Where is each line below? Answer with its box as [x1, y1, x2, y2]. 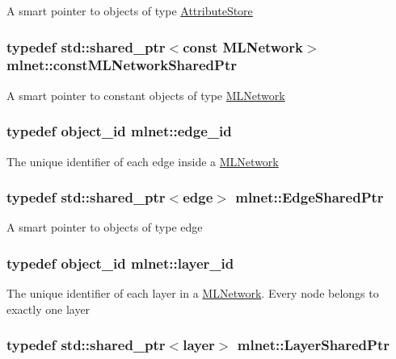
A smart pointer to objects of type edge [6, 219, 203, 236]
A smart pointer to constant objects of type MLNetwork [6, 86, 285, 103]
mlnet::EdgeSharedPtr [235, 187, 384, 207]
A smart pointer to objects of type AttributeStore [6, 2, 253, 19]
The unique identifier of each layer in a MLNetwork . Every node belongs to [6, 285, 379, 302]
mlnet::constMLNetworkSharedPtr [6, 55, 237, 75]
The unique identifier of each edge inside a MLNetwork [6, 152, 279, 169]
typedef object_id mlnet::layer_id [6, 253, 234, 273]
